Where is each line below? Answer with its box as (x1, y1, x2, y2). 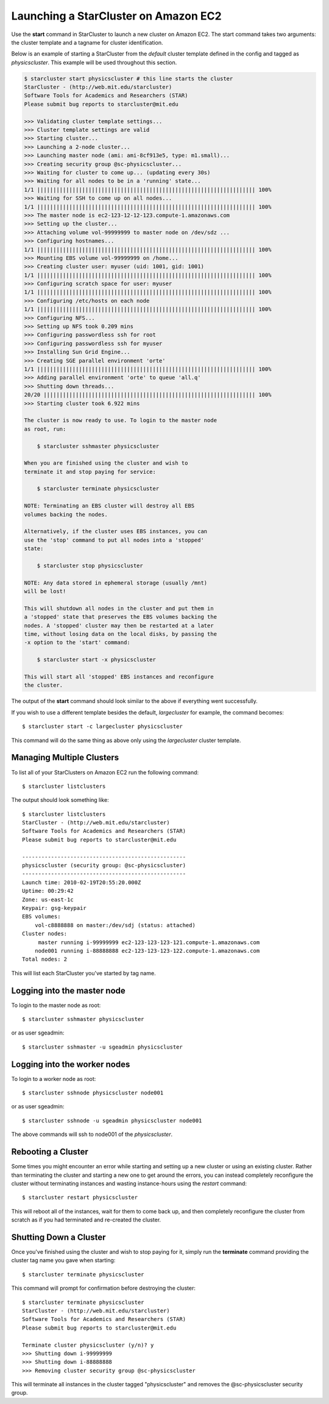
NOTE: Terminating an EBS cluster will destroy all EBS (24, 503, 195, 509)
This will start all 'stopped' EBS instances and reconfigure (24, 674, 214, 680)
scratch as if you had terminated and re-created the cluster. (11, 1216, 161, 1224)
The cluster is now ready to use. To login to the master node (24, 417, 218, 424)
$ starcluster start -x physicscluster (37, 657, 157, 663)
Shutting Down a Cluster (11, 1232, 106, 1242)
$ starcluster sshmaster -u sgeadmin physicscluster (22, 1043, 183, 1050)
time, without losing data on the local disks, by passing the (24, 631, 218, 638)
